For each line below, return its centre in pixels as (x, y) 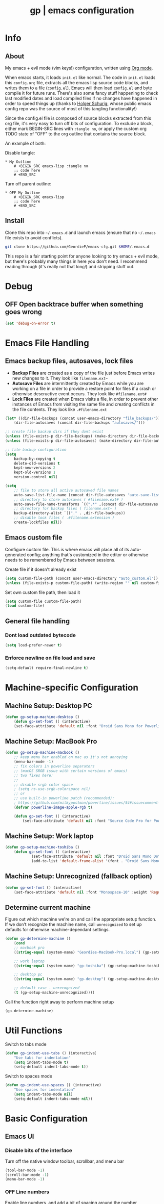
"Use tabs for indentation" (42, 1058)
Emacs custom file (34, 538)
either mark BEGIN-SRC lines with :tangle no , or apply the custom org (76, 128)
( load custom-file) (25, 606)
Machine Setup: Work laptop (50, 836)
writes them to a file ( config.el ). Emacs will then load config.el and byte (79, 88)
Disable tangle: (20, 153)
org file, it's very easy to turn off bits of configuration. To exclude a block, (79, 123)
